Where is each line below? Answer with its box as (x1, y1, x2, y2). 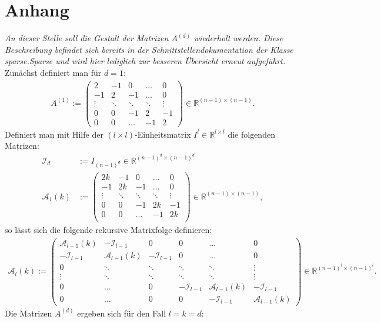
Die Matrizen (5, 307, 52, 319)
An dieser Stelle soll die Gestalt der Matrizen (5, 32, 169, 44)
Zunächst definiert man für (5, 66, 102, 78)
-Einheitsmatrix (134, 128, 191, 140)
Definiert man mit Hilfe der (5, 128, 103, 140)
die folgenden (228, 128, 275, 140)
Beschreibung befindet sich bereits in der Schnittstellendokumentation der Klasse (5, 43, 293, 55)
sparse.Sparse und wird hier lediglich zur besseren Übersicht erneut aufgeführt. (5, 55, 286, 67)
